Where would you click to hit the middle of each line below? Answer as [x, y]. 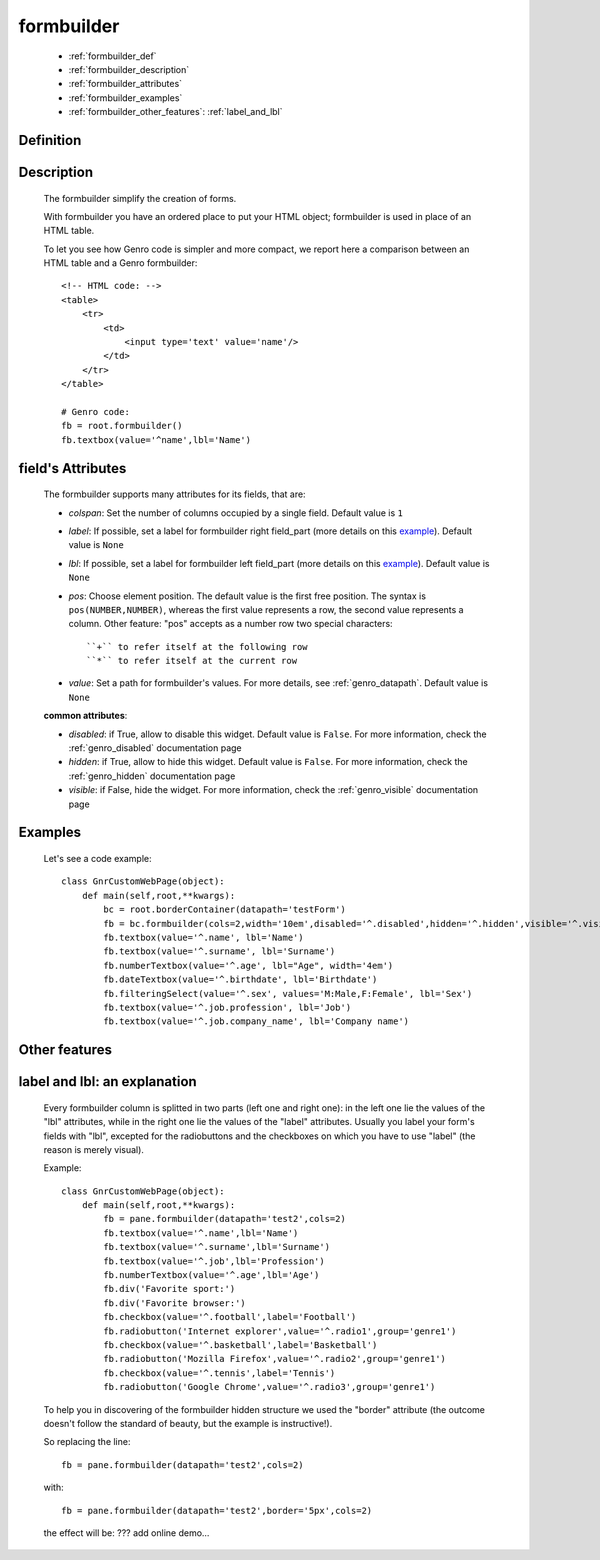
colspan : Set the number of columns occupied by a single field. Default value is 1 [236, 512]
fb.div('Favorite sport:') [169, 1289]
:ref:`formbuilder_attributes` [125, 84]
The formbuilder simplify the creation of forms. [140, 198]
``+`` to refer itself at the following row [197, 646]
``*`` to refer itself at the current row [192, 661]
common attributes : [85, 716]
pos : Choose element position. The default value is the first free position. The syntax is [247, 596]
